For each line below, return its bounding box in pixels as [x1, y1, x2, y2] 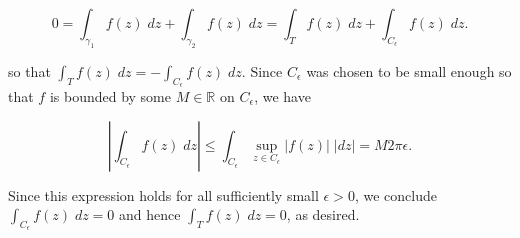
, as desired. [286, 204, 360, 225]
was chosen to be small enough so [306, 60, 512, 81]
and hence [119, 204, 181, 225]
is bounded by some [49, 85, 171, 106]
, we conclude [354, 184, 437, 205]
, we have [254, 85, 311, 106]
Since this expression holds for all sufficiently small [8, 184, 319, 205]
